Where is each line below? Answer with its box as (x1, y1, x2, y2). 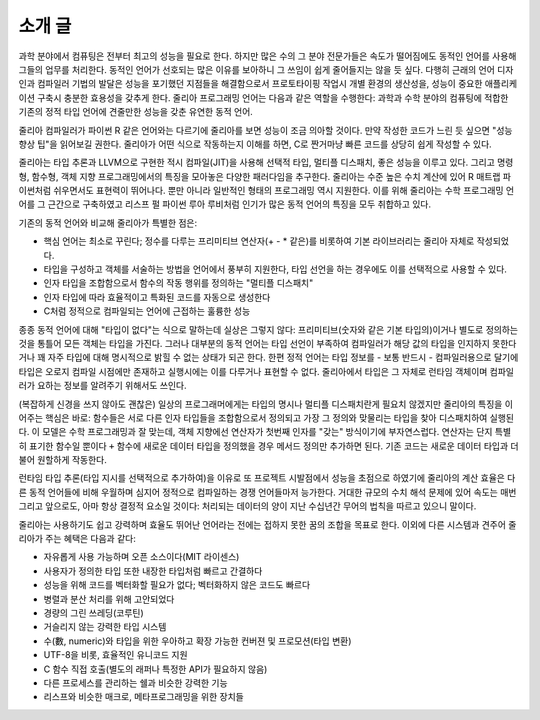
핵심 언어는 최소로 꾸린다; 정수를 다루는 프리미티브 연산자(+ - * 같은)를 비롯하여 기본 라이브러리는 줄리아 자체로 (43, 235, 475, 247)
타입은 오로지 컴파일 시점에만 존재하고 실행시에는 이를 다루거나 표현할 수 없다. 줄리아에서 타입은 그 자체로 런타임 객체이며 (18, 365, 488, 377)
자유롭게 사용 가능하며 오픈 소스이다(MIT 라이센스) (43, 551, 240, 563)
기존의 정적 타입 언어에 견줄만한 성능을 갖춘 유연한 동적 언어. (18, 106, 254, 118)
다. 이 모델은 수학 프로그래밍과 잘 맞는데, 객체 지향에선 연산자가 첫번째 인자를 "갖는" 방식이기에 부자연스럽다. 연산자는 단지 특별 (18, 426, 512, 438)
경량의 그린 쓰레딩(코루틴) (43, 607, 144, 619)
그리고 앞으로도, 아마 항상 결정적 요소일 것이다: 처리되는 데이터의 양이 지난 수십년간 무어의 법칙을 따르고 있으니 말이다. (18, 500, 477, 512)
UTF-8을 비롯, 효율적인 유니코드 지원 (43, 649, 189, 661)
